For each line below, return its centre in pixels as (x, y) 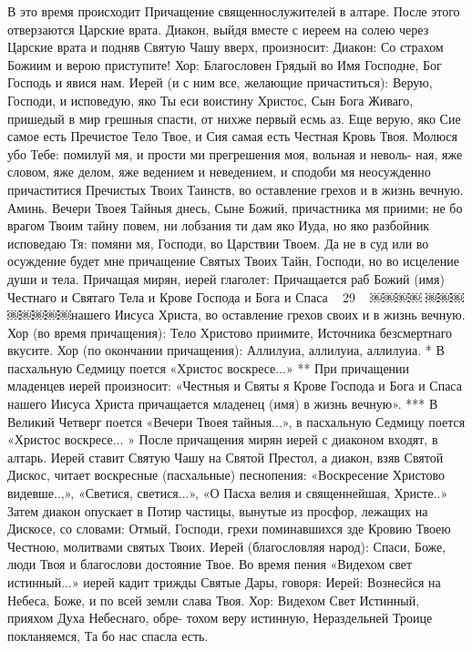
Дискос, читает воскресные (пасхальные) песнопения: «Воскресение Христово (226, 475)
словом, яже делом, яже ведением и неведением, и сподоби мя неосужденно (219, 172)
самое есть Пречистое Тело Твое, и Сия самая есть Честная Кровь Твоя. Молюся (232, 136)
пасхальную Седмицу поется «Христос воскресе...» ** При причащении (209, 367)
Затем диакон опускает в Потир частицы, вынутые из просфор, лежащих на (218, 510)
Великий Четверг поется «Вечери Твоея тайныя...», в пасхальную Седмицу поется (236, 421)
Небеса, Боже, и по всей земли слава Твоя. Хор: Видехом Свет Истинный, (214, 600)
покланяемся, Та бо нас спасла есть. (108, 635)
